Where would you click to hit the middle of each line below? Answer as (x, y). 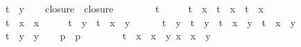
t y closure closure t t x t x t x (135, 8)
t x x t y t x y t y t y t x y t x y (150, 22)
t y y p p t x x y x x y (108, 36)
